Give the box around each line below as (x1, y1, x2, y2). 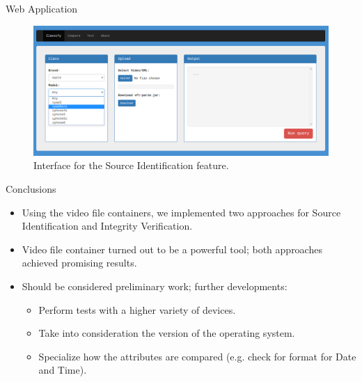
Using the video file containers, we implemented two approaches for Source (22, 205, 341, 219)
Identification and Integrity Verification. (22, 218, 193, 233)
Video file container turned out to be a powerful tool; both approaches (22, 241, 322, 256)
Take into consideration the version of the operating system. (38, 326, 295, 340)
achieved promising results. (22, 255, 137, 270)
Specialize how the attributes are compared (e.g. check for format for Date (38, 349, 356, 363)
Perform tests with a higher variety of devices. (38, 302, 236, 317)
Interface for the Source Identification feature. (33, 158, 229, 173)
